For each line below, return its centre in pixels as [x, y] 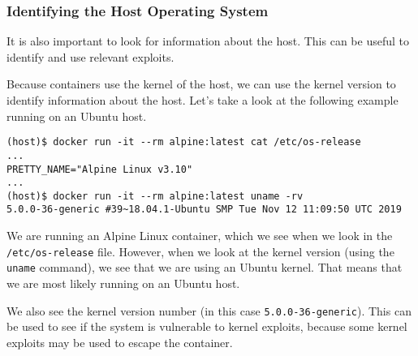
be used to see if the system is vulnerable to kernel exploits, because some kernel [207, 326]
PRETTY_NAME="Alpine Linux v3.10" [100, 169]
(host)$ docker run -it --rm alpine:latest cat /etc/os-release [184, 142]
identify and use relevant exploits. [90, 56]
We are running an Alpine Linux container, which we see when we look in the [200, 236]
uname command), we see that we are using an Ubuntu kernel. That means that [205, 267]
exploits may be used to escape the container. [120, 342]
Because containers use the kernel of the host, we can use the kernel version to [201, 84]
